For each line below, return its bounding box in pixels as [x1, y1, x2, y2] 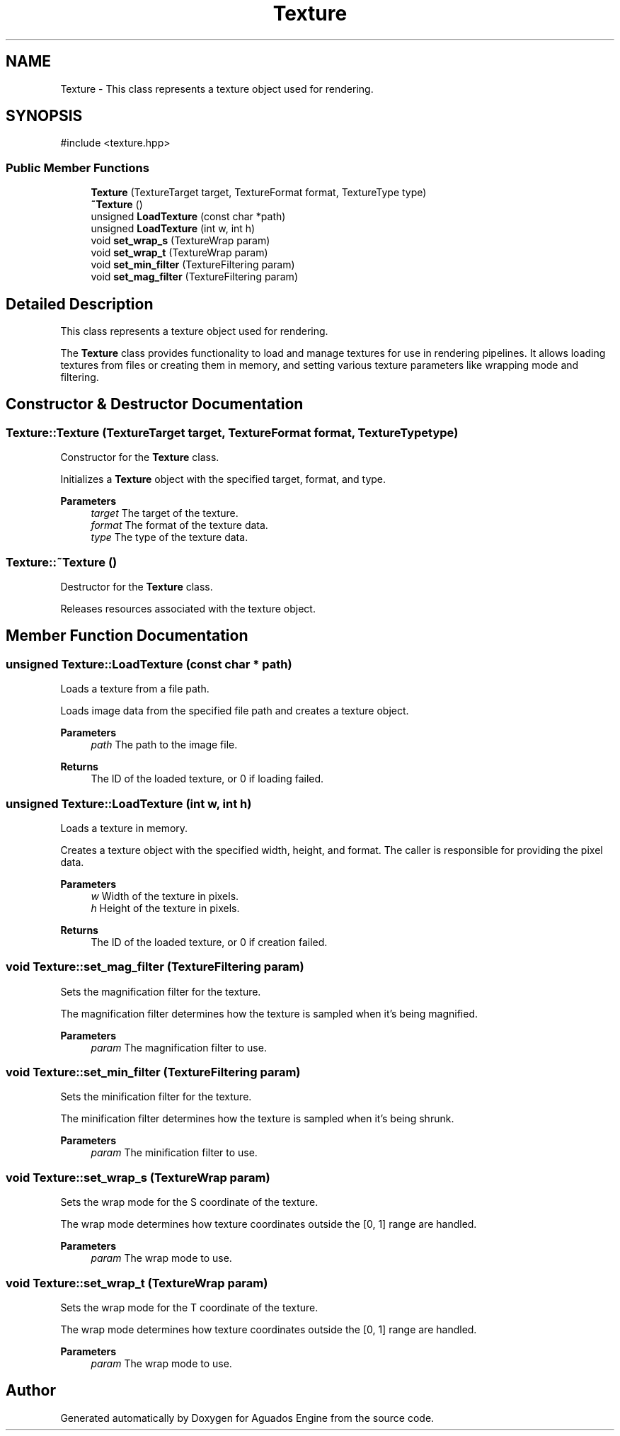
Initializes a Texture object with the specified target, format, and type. [60, 473, 386, 486]
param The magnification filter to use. [91, 1041, 267, 1054]
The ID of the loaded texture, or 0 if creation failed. [91, 935, 328, 948]
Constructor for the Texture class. [60, 451, 219, 464]
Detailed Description [6, 295, 154, 313]
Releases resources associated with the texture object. [60, 603, 316, 615]
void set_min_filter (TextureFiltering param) [91, 258, 295, 271]
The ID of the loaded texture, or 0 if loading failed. [91, 773, 324, 785]
